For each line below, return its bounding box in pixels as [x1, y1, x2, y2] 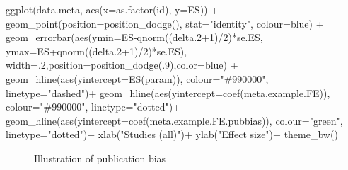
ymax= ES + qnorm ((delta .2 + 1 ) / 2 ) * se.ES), [6, 43, 187, 58]
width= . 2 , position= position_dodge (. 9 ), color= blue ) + [6, 57, 238, 72]
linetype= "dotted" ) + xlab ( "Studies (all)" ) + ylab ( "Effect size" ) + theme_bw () [6, 127, 338, 142]
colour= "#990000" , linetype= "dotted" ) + [6, 99, 181, 114]
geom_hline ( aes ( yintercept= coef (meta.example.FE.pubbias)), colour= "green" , [6, 113, 343, 127]
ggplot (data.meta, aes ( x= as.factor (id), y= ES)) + [6, 2, 219, 16]
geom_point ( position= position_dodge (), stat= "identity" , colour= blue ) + [6, 16, 324, 30]
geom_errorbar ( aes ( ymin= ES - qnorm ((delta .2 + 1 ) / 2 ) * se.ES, [6, 30, 263, 45]
